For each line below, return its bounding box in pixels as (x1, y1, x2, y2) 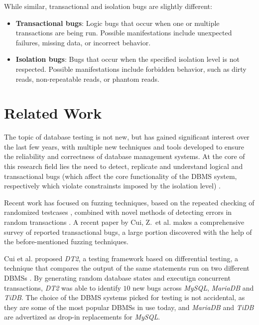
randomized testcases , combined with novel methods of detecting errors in (4, 207, 232, 217)
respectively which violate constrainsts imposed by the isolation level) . (4, 180, 221, 191)
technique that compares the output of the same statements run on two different (4, 263, 250, 273)
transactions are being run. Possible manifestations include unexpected (15, 27, 232, 38)
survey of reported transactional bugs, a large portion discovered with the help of (4, 226, 252, 237)
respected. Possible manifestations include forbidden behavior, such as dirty (15, 63, 247, 74)
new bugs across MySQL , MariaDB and (132, 282, 254, 293)
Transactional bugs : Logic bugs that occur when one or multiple (15, 17, 220, 28)
